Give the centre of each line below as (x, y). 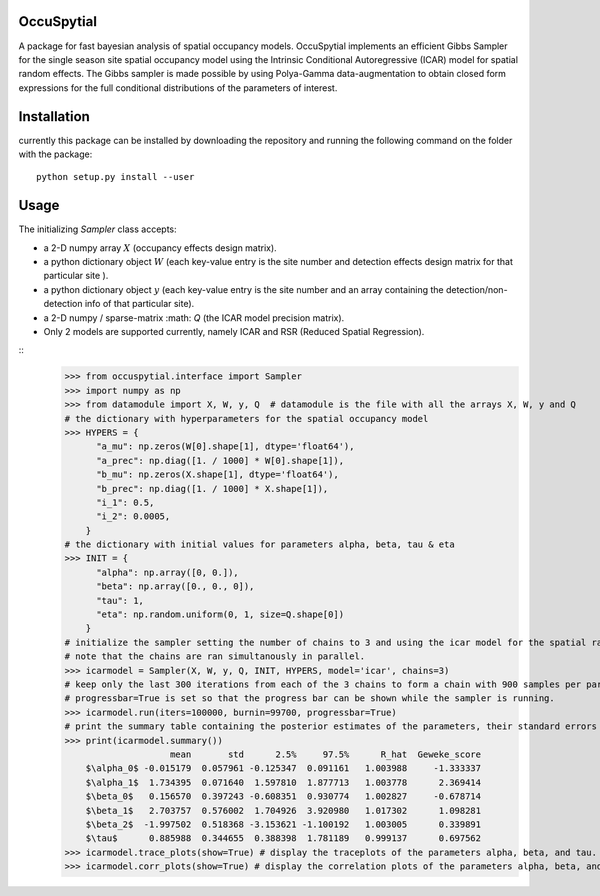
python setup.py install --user (115, 177)
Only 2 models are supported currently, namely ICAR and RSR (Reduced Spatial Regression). (234, 332)
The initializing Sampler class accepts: (97, 229)
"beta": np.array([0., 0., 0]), (175, 586)
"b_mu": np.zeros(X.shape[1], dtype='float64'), (217, 474)
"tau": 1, (120, 600)
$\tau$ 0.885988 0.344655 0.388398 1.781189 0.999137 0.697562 (283, 838)
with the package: (55, 154)
